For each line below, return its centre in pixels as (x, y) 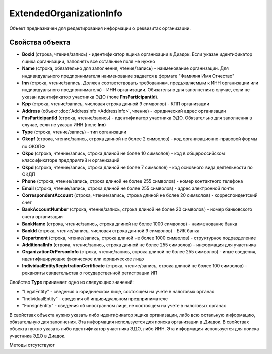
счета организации (42, 217)
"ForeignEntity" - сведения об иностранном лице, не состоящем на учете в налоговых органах (124, 306)
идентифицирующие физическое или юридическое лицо (83, 259)
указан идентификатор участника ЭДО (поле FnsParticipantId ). (90, 97)
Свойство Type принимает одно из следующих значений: (72, 282)
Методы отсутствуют (32, 345)
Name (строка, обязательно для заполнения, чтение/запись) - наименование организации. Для (125, 68)
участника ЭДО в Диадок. (38, 336)
